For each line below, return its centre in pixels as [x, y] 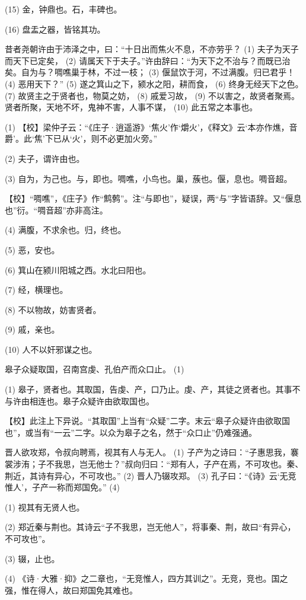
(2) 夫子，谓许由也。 [45, 158]
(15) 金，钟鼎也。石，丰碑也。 [63, 9]
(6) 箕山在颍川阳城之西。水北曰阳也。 [78, 269]
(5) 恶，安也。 [32, 249]
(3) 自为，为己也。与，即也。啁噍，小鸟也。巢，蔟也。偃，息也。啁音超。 [149, 178]
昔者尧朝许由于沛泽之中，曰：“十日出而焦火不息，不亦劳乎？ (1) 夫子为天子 [152, 49]
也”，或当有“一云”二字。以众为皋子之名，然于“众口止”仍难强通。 [131, 432]
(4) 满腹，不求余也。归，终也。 [66, 230]
